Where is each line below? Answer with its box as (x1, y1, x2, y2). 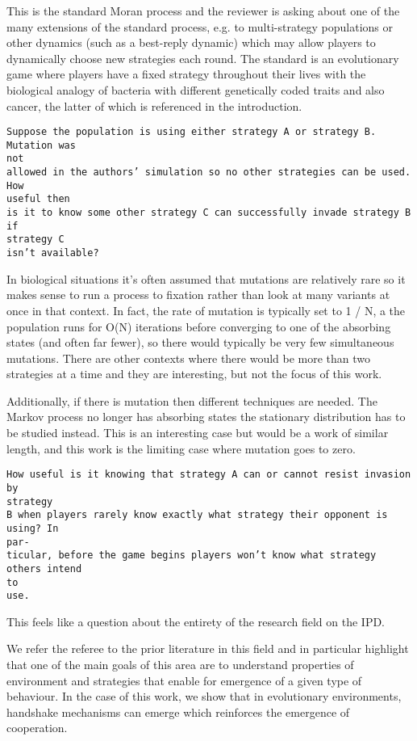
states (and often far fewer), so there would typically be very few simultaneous (6, 334, 394, 351)
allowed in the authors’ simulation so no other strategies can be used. (6, 166, 411, 179)
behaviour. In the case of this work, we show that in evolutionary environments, (6, 688, 402, 705)
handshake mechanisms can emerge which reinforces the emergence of (6, 703, 350, 720)
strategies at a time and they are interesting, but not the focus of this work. (6, 365, 382, 382)
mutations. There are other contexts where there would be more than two (6, 349, 371, 366)
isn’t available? (6, 247, 99, 259)
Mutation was (6, 139, 76, 151)
